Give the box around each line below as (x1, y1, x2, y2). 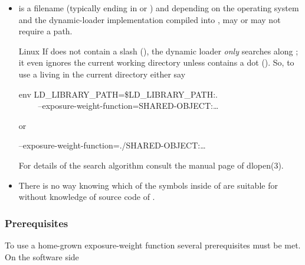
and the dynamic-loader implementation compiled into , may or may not (18, 13, 281, 25)
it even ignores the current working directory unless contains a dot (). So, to (18, 56, 294, 69)
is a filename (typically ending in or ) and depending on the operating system (18, 2, 299, 14)
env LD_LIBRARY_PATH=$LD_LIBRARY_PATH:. (18, 88, 218, 100)
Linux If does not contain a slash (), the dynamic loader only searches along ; (18, 44, 299, 57)
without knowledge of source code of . (18, 190, 155, 203)
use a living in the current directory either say (18, 67, 186, 80)
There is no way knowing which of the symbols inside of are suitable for (18, 179, 278, 191)
